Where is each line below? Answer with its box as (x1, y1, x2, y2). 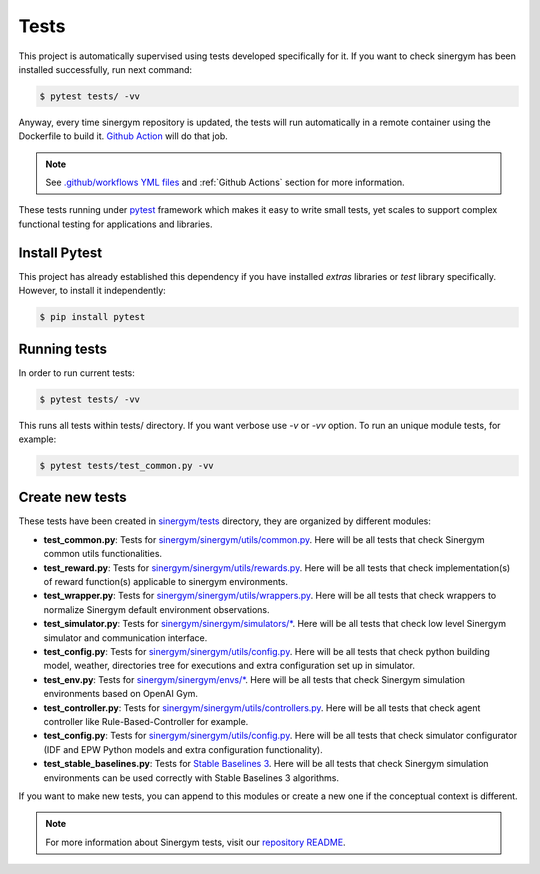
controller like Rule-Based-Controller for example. (43, 715, 249, 727)
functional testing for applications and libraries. (18, 218, 213, 230)
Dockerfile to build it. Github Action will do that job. (18, 130, 229, 142)
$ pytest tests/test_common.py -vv (39, 460, 214, 471)
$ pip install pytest (39, 311, 146, 323)
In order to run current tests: (18, 366, 135, 379)
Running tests (18, 340, 108, 357)
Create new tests (18, 489, 127, 506)
